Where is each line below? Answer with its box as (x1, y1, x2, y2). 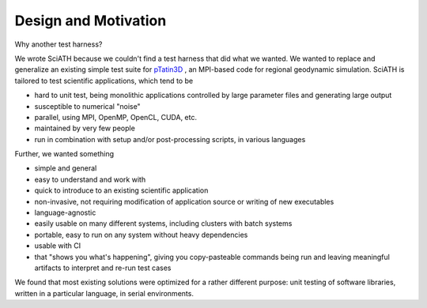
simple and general (34, 163, 97, 173)
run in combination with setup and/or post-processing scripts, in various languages (34, 134, 306, 144)
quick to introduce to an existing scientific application (34, 186, 209, 195)
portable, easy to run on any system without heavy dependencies (34, 230, 248, 239)
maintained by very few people (34, 123, 136, 133)
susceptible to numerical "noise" (34, 101, 142, 111)
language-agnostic (34, 208, 96, 217)
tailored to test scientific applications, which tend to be (14, 76, 194, 85)
